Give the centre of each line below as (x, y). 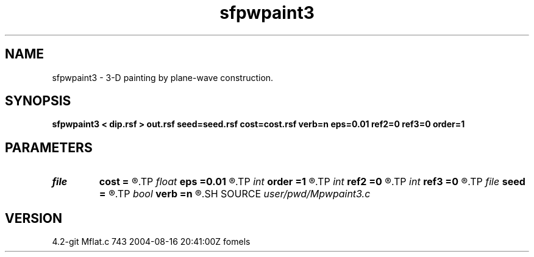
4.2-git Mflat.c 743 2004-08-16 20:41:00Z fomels (151, 242)
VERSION (34, 218)
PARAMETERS (49, 147)
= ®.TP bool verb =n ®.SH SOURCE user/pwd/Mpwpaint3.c (235, 194)
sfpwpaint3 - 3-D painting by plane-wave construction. (163, 77)
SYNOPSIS (38, 101)
